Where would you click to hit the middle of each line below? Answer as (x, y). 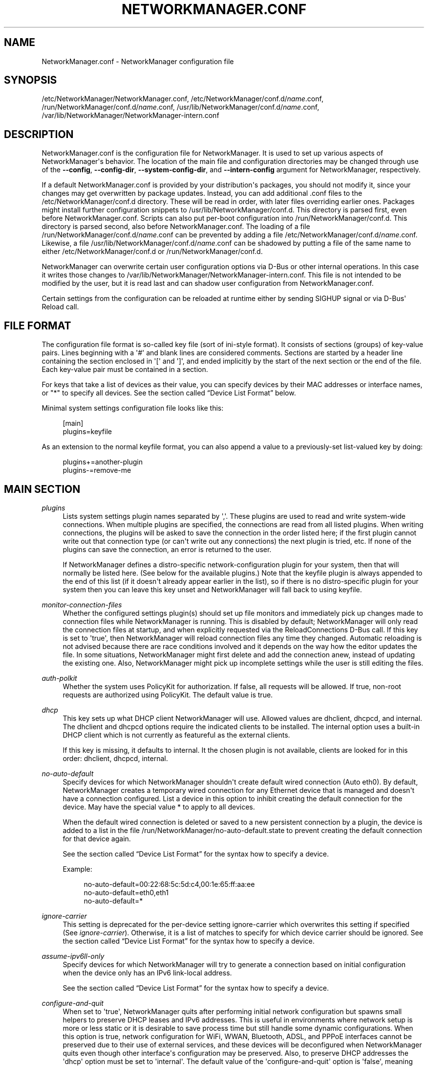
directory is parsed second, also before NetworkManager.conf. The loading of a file (176, 227)
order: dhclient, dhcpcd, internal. (115, 758)
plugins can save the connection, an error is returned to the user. (167, 549)
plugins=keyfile (87, 432)
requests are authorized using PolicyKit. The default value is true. (168, 695)
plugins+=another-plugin (103, 462)
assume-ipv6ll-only (73, 956)
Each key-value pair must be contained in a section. (125, 370)
